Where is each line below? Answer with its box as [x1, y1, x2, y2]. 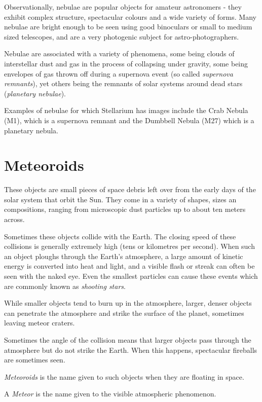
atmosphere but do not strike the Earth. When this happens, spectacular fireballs [4, 344, 257, 355]
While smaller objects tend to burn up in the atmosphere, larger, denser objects [4, 298, 252, 308]
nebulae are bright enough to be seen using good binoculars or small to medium [4, 21, 252, 32]
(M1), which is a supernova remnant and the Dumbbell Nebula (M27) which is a [4, 115, 254, 125]
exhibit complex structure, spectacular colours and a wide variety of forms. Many [4, 11, 256, 22]
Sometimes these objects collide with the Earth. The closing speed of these [4, 231, 236, 241]
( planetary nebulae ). [4, 88, 66, 98]
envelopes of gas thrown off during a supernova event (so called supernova [4, 68, 233, 79]
